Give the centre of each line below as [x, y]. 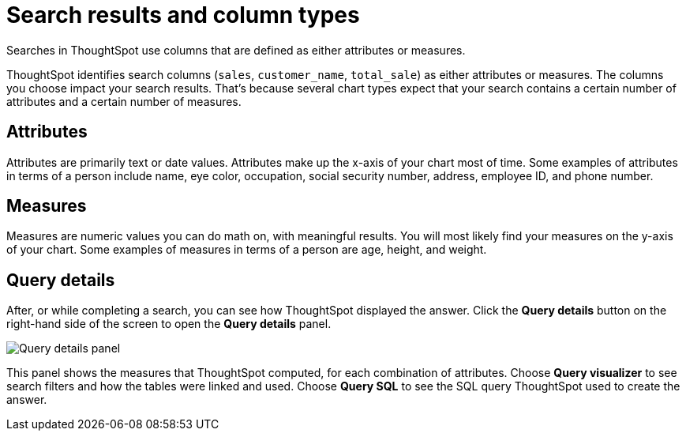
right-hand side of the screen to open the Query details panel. [169, 324]
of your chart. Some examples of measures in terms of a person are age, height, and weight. [247, 250]
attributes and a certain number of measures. [124, 101]
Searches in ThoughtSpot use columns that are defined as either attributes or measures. [236, 50]
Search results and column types [183, 15]
